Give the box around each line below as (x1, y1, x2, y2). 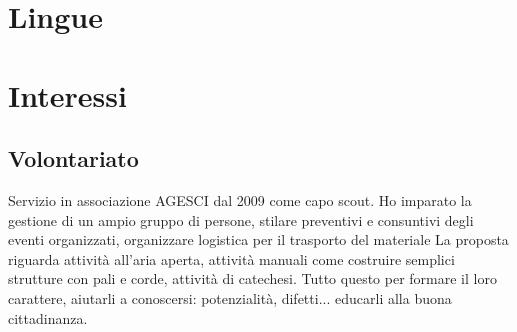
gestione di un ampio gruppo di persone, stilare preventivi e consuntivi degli (8, 209, 474, 230)
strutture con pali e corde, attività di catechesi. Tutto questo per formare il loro (8, 268, 497, 289)
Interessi (8, 74, 127, 115)
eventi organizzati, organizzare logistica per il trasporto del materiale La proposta (8, 229, 509, 250)
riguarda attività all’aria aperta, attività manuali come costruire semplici (8, 248, 455, 269)
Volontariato (8, 143, 139, 174)
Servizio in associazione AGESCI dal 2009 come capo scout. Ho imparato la (8, 189, 472, 210)
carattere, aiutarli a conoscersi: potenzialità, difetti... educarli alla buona (8, 287, 452, 308)
